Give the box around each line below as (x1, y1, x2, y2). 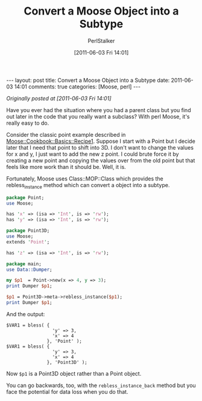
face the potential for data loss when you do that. (6, 388, 128, 395)
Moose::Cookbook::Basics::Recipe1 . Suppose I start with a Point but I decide (6, 138, 196, 145)
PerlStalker (87, 37, 115, 44)
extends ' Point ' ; (6, 239, 50, 245)
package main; (6, 260, 42, 267)
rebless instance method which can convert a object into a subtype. (6, 181, 170, 190)
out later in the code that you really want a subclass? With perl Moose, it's (6, 113, 190, 120)
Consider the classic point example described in (6, 131, 126, 138)
